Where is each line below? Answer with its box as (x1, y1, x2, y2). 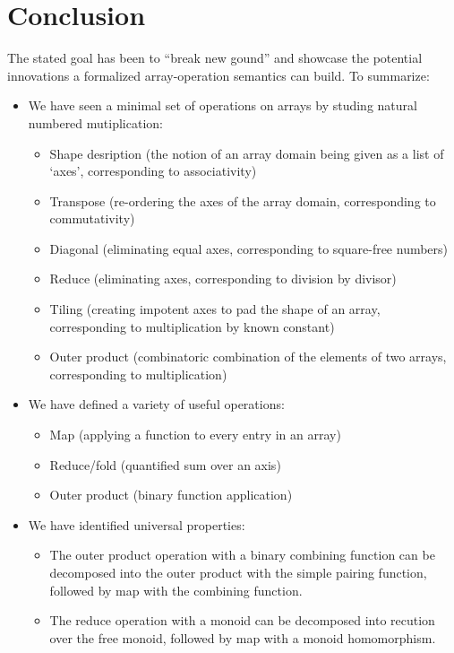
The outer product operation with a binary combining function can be (49, 545, 435, 564)
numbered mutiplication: (28, 113, 163, 132)
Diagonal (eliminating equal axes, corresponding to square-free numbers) (49, 239, 449, 257)
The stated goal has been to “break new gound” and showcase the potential (7, 48, 423, 67)
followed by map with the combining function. (49, 580, 303, 599)
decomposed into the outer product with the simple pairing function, (49, 563, 427, 581)
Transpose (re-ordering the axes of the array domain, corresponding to (49, 191, 436, 210)
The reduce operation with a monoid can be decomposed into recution (49, 611, 435, 630)
